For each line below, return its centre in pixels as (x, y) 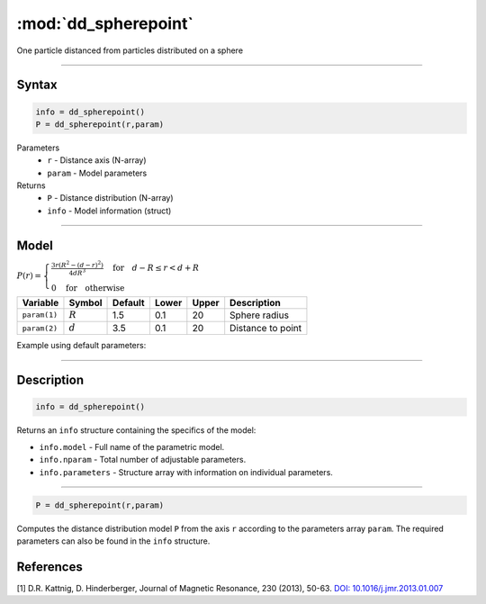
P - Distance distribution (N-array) (111, 198)
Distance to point (266, 329)
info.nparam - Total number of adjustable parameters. (143, 460)
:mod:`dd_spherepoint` (105, 23)
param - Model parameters (97, 173)
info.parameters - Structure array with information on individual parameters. (186, 472)
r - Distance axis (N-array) (97, 160)
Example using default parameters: (81, 346)
